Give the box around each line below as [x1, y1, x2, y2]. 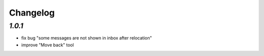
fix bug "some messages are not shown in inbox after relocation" [21, 35, 153, 41]
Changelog [9, 7, 55, 18]
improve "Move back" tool [21, 42, 74, 48]
